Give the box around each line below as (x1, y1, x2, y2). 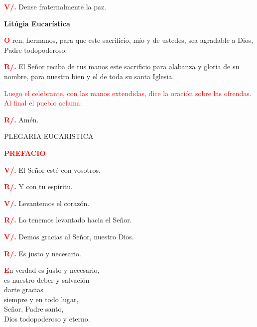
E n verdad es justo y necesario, (4, 265, 100, 275)
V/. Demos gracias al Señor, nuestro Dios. (4, 231, 134, 241)
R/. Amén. (4, 114, 39, 124)
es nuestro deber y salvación (4, 274, 90, 285)
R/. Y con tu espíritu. (4, 181, 73, 192)
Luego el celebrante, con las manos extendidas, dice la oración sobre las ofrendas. (4, 88, 252, 98)
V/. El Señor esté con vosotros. (4, 164, 101, 175)
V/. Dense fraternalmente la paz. (4, 1, 107, 11)
